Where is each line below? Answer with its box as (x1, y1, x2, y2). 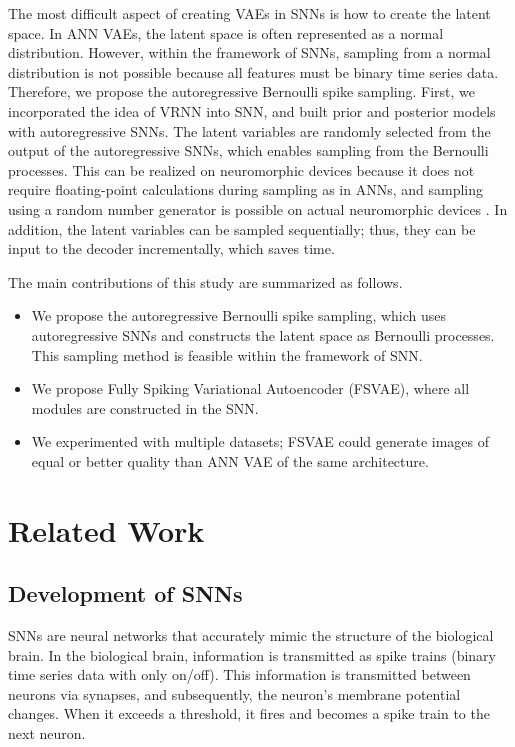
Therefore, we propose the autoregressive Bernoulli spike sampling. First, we (8, 81, 475, 102)
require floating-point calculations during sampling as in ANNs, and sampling (8, 179, 484, 200)
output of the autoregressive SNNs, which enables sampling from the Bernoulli (8, 140, 489, 161)
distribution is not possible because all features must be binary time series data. (8, 61, 499, 82)
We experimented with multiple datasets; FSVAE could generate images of (31, 431, 490, 452)
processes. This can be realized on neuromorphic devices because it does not (8, 159, 475, 180)
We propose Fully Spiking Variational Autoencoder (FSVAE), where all (31, 378, 470, 399)
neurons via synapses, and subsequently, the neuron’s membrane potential (8, 683, 461, 704)
